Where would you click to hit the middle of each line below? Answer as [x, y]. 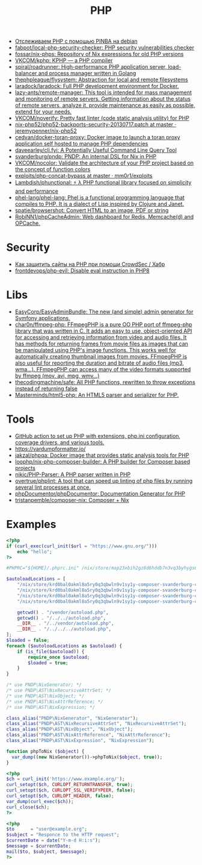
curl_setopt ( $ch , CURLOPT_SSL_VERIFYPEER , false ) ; [71, 790]
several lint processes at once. [53, 487]
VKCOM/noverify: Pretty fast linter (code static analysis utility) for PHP [102, 118]
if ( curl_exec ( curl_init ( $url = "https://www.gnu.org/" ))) [82, 546]
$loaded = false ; [28, 640]
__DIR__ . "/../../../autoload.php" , [64, 629]
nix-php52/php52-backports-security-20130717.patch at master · [96, 125]
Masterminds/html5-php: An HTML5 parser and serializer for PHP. [97, 395]
